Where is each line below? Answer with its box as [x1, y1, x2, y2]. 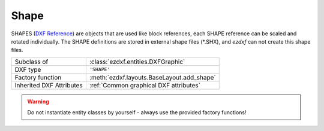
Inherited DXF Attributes [14, 81, 83, 89]
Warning [27, 98, 49, 105]
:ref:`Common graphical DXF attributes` [89, 81, 201, 89]
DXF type [14, 65, 41, 74]
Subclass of [14, 57, 49, 66]
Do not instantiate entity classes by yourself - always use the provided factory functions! [27, 109, 247, 116]
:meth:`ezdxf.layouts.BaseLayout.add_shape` [89, 73, 216, 81]
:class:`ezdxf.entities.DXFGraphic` [89, 57, 185, 66]
